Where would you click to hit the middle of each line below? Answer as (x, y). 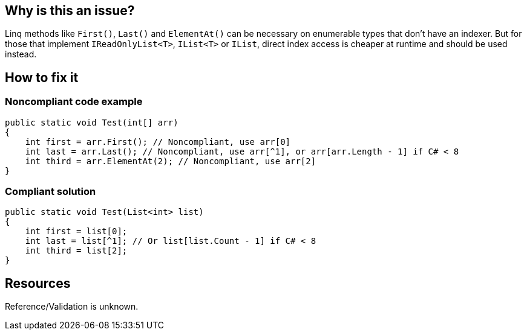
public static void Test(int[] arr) (92, 122)
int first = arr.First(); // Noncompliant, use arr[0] (158, 142)
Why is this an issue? (70, 11)
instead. (21, 54)
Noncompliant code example (74, 102)
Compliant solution (51, 192)
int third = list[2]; (76, 251)
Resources (38, 283)
